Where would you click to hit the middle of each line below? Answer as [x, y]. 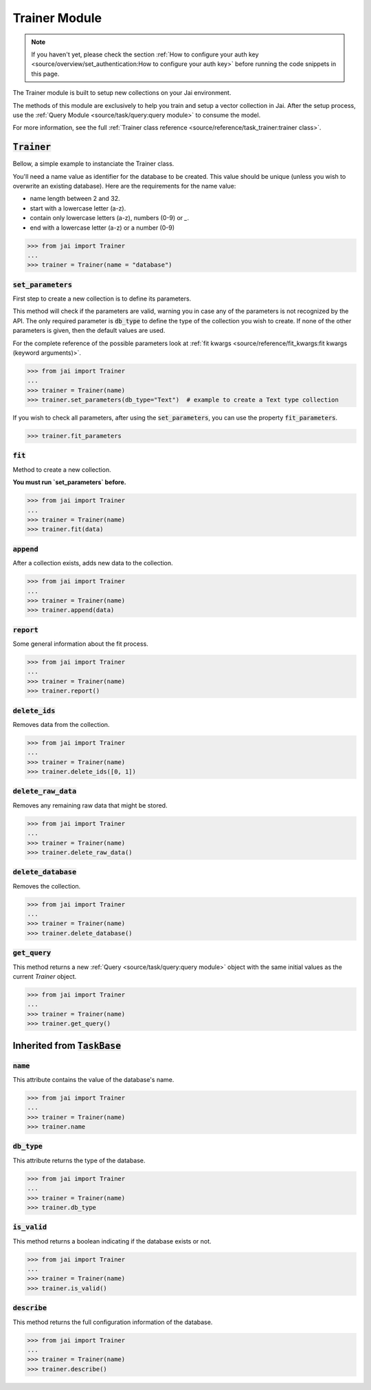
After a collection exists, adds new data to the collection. [93, 563]
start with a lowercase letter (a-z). [78, 208]
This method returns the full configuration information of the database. [113, 1322]
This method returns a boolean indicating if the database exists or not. [112, 1241]
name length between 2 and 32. [75, 199]
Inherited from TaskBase [67, 1045]
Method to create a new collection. [62, 469]
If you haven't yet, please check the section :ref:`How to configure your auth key [145, 54]
